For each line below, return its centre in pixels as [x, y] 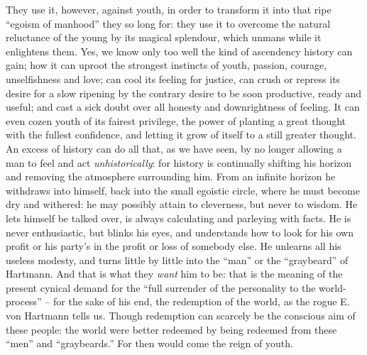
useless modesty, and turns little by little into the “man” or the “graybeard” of [177, 260]
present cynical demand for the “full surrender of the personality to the [161, 287]
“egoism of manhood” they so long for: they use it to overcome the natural [168, 23]
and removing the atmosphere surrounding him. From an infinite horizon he [171, 176]
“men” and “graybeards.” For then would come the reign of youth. [149, 343]
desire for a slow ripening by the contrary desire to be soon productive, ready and [184, 93]
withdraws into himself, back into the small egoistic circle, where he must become [183, 190]
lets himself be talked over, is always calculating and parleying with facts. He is [179, 218]
